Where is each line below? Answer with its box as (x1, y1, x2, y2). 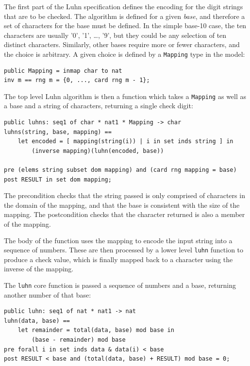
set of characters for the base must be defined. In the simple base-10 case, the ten (4, 20, 247, 31)
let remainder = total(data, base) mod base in (17, 327, 174, 334)
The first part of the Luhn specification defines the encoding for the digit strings (4, 1, 243, 11)
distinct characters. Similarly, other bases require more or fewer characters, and (4, 39, 240, 50)
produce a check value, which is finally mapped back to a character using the (4, 254, 233, 264)
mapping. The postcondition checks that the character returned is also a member (4, 209, 245, 219)
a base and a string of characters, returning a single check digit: (4, 100, 193, 111)
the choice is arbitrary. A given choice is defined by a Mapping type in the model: (4, 49, 245, 59)
